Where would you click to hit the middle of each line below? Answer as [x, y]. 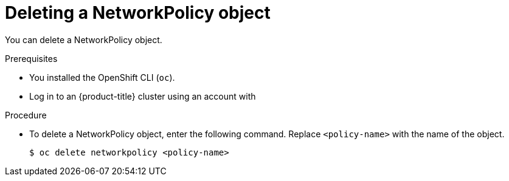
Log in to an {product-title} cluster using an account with [143, 96]
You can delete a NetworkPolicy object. [84, 39]
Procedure [26, 115]
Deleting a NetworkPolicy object [138, 13]
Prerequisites [31, 58]
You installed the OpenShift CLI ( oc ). [102, 77]
